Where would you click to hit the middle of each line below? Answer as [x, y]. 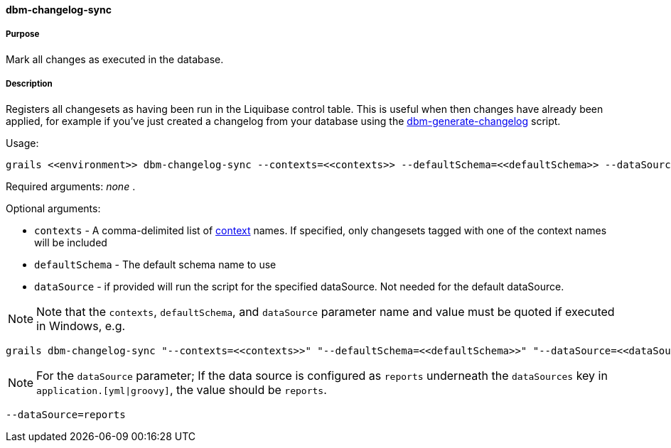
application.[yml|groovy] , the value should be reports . [182, 389]
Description [29, 84]
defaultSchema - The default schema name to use [155, 264]
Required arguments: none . [71, 186]
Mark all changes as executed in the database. [115, 59]
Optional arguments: [53, 208]
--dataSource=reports [66, 414]
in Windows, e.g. [81, 326]
